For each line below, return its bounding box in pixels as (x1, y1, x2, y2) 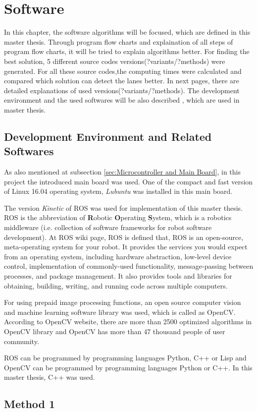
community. (4, 336, 39, 346)
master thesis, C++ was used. (4, 372, 95, 382)
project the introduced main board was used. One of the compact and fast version (4, 176, 253, 186)
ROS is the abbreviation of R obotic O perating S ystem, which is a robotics (4, 212, 232, 223)
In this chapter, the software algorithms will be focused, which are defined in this (4, 27, 251, 37)
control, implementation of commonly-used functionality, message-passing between (4, 261, 254, 271)
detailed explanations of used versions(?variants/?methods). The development (4, 85, 240, 95)
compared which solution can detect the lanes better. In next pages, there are (4, 75, 239, 86)
